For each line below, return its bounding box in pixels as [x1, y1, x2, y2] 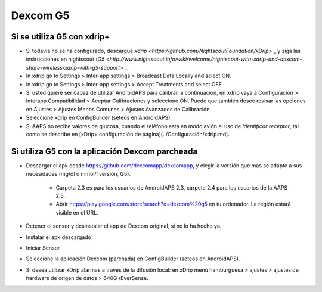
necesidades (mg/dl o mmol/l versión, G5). [26, 170, 131, 178]
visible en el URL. [55, 209, 98, 216]
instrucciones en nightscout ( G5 [26, 55, 105, 63]
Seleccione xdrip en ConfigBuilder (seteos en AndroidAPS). [26, 114, 172, 122]
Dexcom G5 [11, 9, 70, 22]
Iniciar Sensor [26, 244, 60, 251]
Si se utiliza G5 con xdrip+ [11, 32, 110, 42]
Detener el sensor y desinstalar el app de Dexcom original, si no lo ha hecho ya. [26, 222, 222, 229]
